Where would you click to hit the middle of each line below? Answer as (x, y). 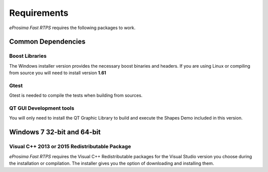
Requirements (39, 13)
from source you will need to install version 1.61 (58, 73)
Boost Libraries (28, 56)
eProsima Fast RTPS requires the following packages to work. (72, 28)
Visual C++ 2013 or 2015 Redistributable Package (70, 147)
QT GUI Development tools (42, 108)
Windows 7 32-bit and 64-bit (55, 132)
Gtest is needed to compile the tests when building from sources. (76, 95)
